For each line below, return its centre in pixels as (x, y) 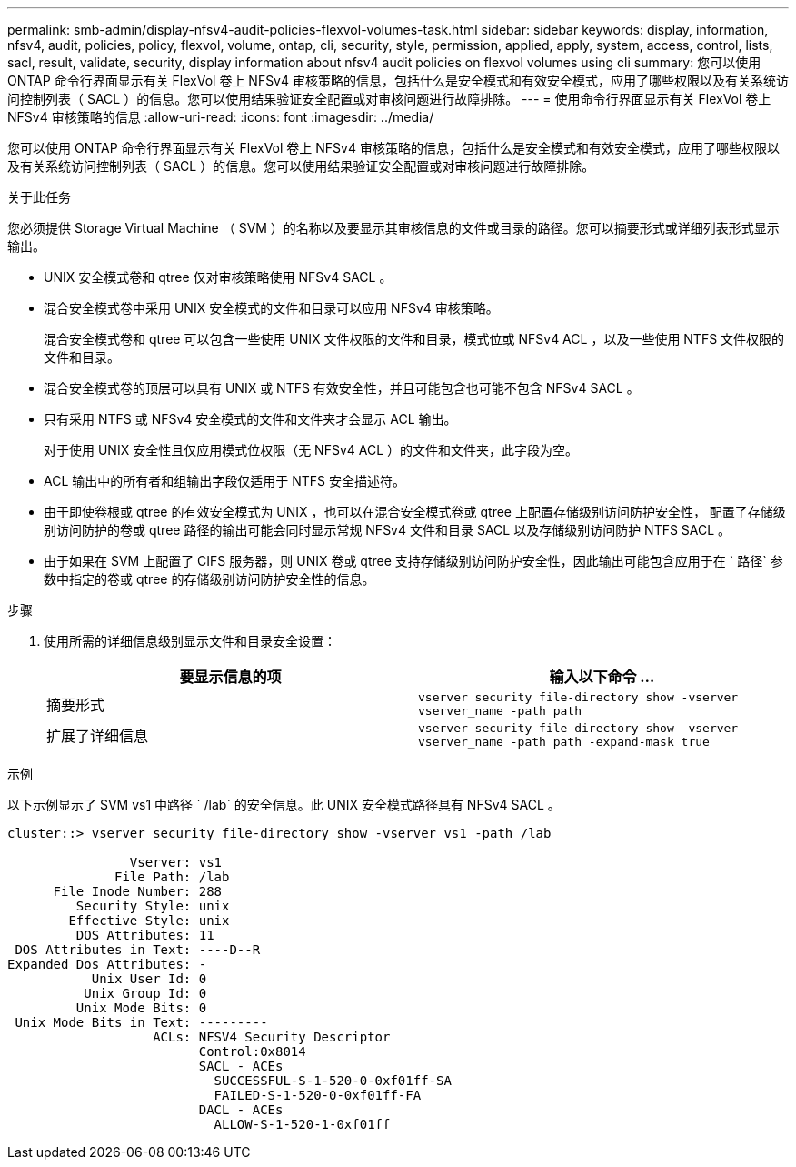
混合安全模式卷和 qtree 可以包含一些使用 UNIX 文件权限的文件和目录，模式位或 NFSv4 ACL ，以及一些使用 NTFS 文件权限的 (414, 339)
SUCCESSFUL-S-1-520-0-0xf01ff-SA (333, 1081)
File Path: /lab (172, 877)
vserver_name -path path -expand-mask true (564, 742)
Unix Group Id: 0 (145, 993)
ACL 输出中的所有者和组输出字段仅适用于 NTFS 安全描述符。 (224, 481)
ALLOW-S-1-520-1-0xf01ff (302, 1124)
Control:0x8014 (252, 1051)
